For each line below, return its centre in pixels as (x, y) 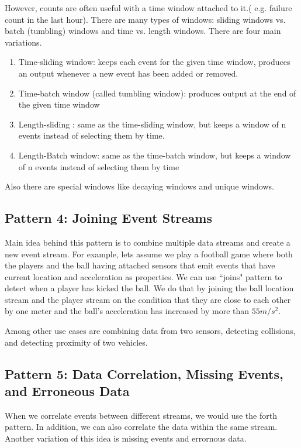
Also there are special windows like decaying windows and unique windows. (139, 186)
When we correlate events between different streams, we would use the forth (141, 415)
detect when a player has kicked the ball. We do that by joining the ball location (149, 288)
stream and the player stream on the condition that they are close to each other (148, 299)
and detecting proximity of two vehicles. (76, 342)
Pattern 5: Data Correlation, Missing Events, (144, 373)
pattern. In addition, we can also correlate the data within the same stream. (141, 427)
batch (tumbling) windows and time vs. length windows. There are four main (143, 31)
